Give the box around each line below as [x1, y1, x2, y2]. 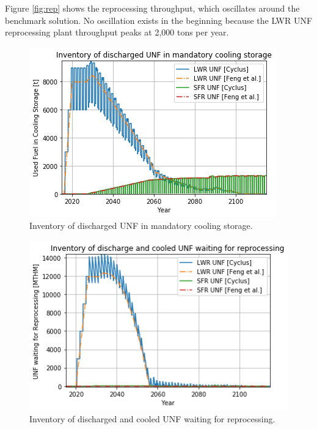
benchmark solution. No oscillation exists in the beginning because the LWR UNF [5, 13, 313, 26]
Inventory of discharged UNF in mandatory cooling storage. [29, 219, 253, 232]
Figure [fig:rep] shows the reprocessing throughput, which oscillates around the [5, 2, 300, 14]
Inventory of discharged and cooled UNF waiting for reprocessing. [29, 412, 275, 425]
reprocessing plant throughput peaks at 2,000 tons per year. [5, 26, 229, 39]
